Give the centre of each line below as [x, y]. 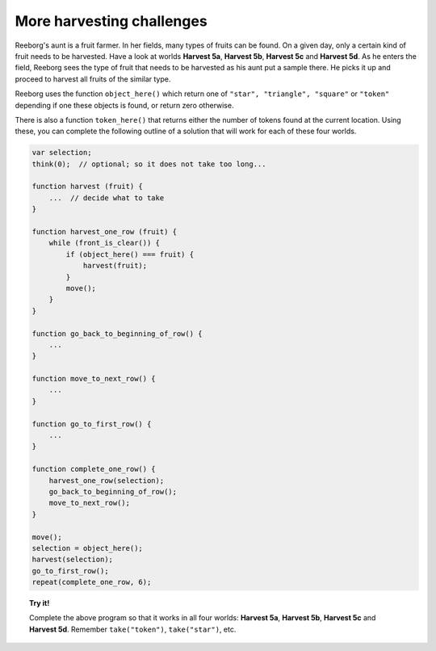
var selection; [62, 153]
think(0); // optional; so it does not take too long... [149, 164]
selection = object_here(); [87, 548]
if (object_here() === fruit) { [130, 254]
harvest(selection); [72, 560]
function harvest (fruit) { [87, 187]
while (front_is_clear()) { [105, 243]
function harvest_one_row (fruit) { [105, 231]
